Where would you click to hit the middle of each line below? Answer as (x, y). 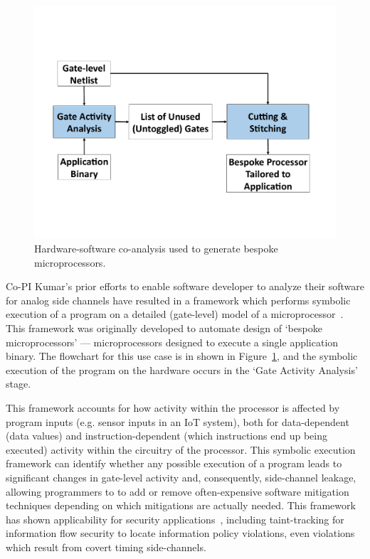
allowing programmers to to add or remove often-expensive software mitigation (178, 491)
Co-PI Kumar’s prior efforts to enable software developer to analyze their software (185, 286)
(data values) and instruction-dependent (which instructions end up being (166, 436)
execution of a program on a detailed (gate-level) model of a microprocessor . (175, 314)
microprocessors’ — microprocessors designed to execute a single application (172, 342)
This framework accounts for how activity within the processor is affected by (173, 408)
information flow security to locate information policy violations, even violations (180, 533)
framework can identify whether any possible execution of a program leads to (174, 463)
